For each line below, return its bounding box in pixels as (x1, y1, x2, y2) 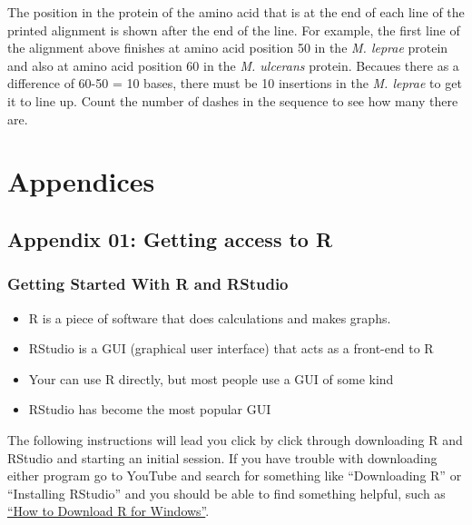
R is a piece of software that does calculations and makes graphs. (28, 308, 391, 327)
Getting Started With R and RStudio (7, 272, 289, 295)
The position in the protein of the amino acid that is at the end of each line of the (7, 3, 465, 21)
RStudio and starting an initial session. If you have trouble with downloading (7, 448, 438, 467)
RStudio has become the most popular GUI (28, 400, 271, 419)
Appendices (7, 163, 155, 200)
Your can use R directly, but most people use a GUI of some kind (28, 369, 394, 388)
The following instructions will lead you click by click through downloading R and (7, 430, 463, 449)
